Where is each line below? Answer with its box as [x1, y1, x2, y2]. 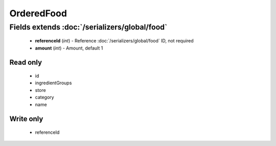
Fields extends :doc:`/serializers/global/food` [9, 22, 168, 32]
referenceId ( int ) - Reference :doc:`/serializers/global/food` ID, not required [35, 38, 194, 44]
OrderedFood [9, 8, 67, 19]
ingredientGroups [35, 80, 72, 86]
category [35, 94, 54, 101]
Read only [9, 58, 42, 67]
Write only [9, 115, 43, 124]
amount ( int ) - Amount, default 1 [35, 45, 103, 51]
